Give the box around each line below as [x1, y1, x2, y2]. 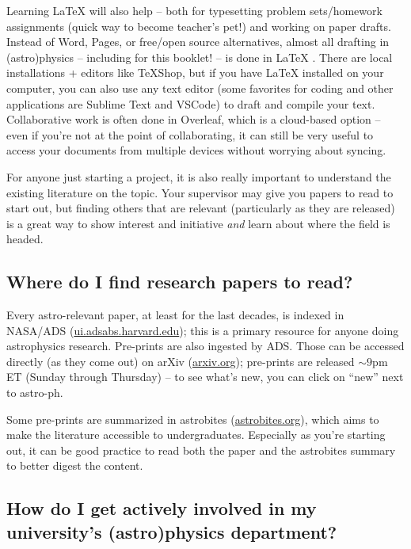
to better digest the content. [6, 457, 143, 474]
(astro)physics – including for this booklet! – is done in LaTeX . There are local [6, 48, 393, 65]
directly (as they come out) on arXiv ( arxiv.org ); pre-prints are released [6, 353, 355, 369]
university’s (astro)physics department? [6, 519, 337, 543]
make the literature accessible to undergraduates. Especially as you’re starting [6, 426, 386, 443]
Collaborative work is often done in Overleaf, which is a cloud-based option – [6, 111, 381, 128]
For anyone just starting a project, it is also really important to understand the [6, 168, 391, 185]
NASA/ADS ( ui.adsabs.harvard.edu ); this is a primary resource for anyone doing [6, 322, 399, 338]
